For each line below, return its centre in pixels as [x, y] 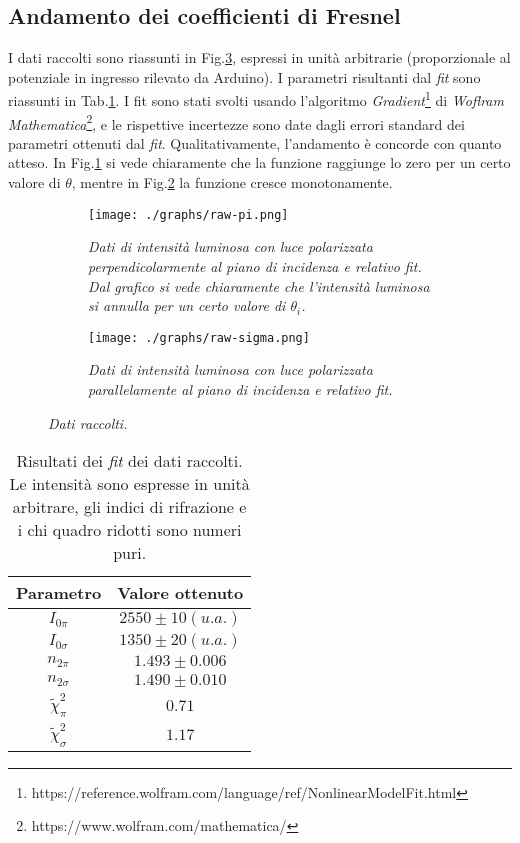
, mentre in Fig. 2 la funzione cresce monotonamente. [232, 182]
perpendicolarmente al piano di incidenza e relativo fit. [255, 265]
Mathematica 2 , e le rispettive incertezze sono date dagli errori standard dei [236, 122]
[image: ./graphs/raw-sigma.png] [199, 337]
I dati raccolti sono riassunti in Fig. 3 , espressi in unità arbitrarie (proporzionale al [259, 57]
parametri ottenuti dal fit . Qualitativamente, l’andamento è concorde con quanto [255, 142]
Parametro [59, 593]
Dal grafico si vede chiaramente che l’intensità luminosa [259, 285]
